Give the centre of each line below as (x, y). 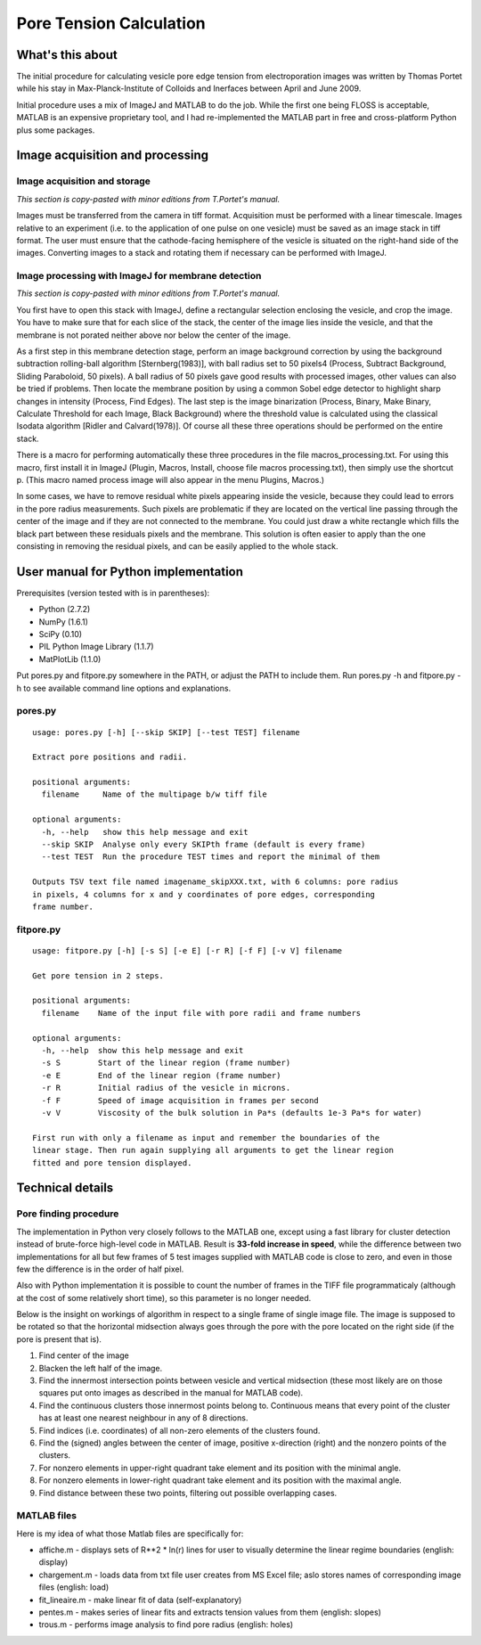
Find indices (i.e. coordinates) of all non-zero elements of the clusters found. (179, 1430)
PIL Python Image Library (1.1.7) (97, 647)
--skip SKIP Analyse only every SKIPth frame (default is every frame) (204, 845)
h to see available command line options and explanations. (124, 688)
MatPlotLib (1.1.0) (70, 659)
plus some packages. (56, 130)
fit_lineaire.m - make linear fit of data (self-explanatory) (140, 1600)
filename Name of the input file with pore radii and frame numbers (201, 1013)
